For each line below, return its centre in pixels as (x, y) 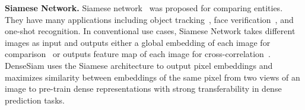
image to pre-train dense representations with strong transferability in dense (143, 89)
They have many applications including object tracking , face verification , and (149, 19)
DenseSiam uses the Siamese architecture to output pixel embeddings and (139, 65)
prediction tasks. (35, 100)
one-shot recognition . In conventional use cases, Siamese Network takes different (150, 31)
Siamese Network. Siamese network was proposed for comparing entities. (144, 8)
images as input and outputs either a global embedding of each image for (138, 42)
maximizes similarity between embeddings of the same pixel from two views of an (152, 77)
